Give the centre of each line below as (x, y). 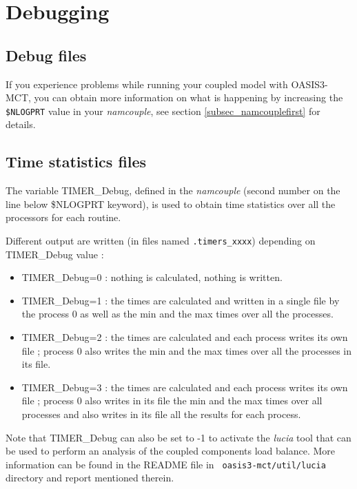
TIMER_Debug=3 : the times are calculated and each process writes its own (185, 387)
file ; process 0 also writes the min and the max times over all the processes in (187, 350)
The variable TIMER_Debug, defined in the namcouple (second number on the (173, 190)
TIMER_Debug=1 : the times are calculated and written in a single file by (181, 300)
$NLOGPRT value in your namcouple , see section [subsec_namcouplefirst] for (163, 111)
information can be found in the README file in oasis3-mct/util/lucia (166, 464)
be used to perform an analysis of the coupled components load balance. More (170, 451)
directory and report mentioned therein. (90, 478)
